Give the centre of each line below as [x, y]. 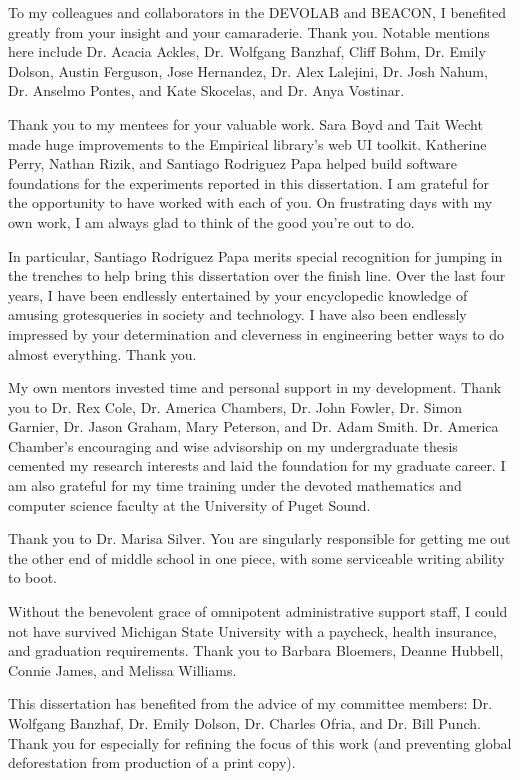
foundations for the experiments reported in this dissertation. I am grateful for [248, 182]
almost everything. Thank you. [102, 353]
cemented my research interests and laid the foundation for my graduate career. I [257, 465]
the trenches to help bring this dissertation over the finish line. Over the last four [257, 275]
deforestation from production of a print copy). [152, 762]
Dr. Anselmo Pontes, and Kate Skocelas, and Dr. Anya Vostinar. [206, 90]
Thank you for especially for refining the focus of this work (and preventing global [260, 742]
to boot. [33, 577]
